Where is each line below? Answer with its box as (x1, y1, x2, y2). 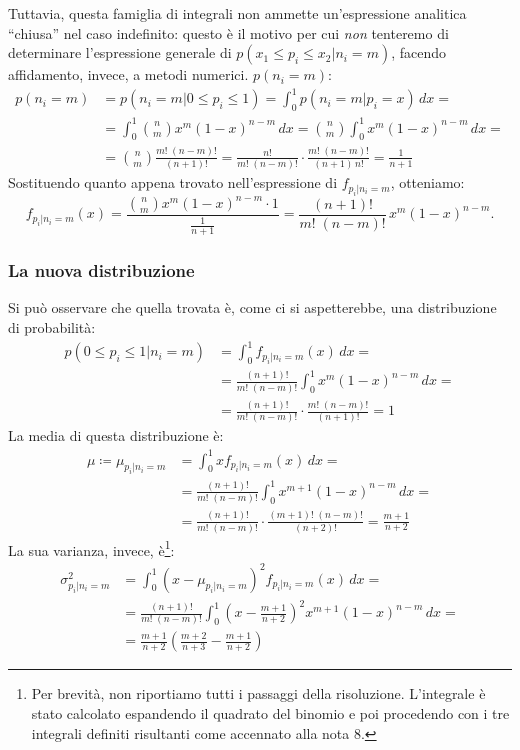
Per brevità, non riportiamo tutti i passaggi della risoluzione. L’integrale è (31, 683, 486, 704)
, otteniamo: (390, 172, 465, 193)
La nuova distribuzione (8, 258, 195, 283)
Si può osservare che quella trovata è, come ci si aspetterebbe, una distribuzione (8, 297, 497, 318)
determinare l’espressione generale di (8, 42, 232, 63)
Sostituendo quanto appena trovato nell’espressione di (8, 172, 338, 193)
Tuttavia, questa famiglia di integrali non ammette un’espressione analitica (8, 3, 467, 23)
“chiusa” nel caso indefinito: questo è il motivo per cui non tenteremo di (8, 22, 449, 43)
